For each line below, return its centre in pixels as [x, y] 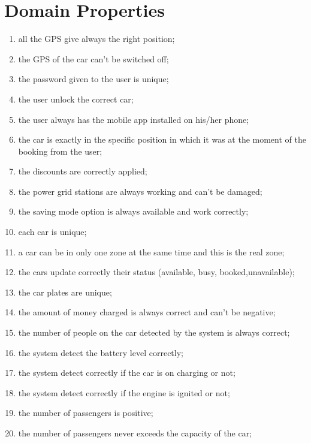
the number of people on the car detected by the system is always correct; [154, 332]
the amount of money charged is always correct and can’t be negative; [147, 312]
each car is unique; [52, 232]
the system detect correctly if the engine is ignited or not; [124, 392]
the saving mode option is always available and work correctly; [133, 211]
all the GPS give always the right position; [96, 39]
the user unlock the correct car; [76, 99]
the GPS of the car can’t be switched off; [93, 58]
